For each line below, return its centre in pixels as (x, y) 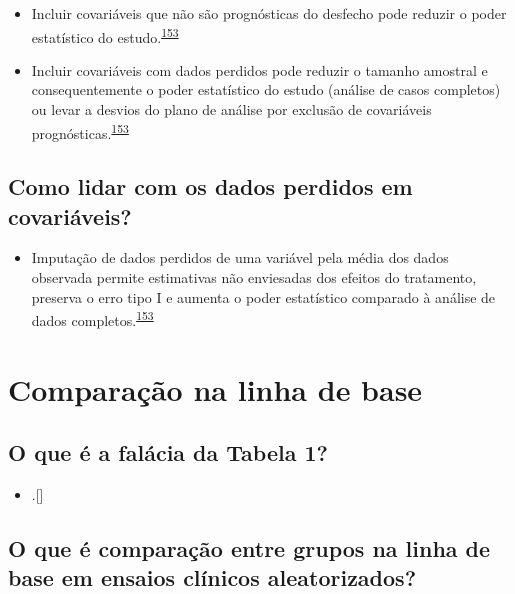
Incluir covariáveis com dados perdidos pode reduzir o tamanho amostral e (259, 69)
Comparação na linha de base (215, 388)
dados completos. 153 (92, 318)
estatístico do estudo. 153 (105, 35)
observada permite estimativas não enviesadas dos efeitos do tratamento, (254, 277)
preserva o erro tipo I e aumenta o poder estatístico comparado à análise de (263, 296)
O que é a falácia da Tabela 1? (168, 452)
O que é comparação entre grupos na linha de (249, 548)
